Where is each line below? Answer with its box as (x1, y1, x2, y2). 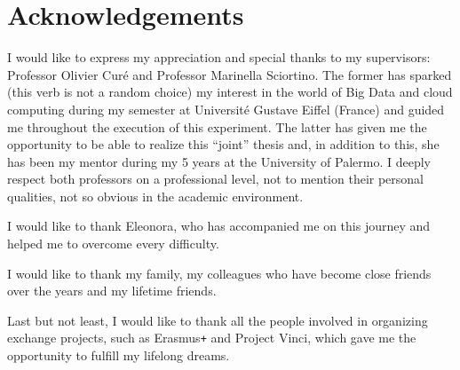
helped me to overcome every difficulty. (7, 234, 219, 253)
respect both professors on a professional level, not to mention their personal (7, 169, 424, 188)
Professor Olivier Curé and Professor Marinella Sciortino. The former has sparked (7, 65, 452, 83)
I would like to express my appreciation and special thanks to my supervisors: (7, 48, 431, 67)
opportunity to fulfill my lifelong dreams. (7, 346, 230, 365)
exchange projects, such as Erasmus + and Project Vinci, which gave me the (7, 328, 416, 347)
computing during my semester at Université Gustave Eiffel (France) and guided (7, 99, 445, 118)
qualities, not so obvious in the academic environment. (7, 186, 304, 205)
